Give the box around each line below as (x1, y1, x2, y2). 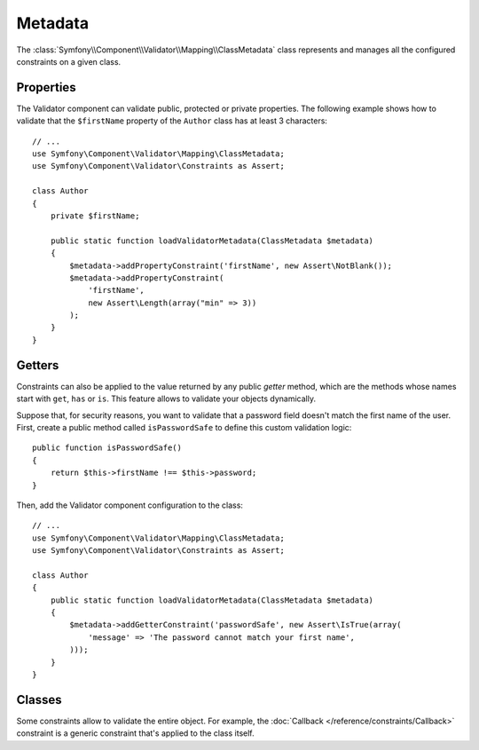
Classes (16, 692, 62, 707)
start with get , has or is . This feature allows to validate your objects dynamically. (16, 393, 317, 404)
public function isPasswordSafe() (32, 443, 182, 453)
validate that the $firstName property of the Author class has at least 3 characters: (16, 115, 328, 126)
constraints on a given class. (16, 56, 122, 67)
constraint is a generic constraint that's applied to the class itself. (16, 728, 255, 738)
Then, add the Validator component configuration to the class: (16, 500, 244, 510)
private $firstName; (50, 210, 140, 221)
